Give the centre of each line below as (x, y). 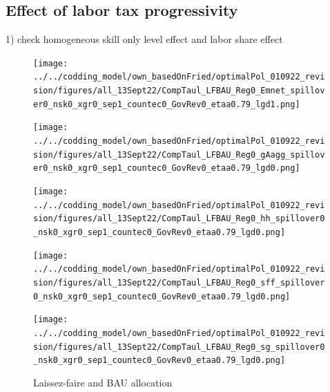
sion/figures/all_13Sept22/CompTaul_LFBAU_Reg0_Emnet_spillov (179, 91)
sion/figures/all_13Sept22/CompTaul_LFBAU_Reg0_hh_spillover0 (179, 219)
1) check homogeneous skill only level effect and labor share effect (144, 39)
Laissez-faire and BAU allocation (103, 382)
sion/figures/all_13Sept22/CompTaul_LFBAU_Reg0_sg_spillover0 (179, 347)
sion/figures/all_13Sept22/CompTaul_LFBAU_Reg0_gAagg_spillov (179, 155)
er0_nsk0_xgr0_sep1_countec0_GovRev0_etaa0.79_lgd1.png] (167, 104)
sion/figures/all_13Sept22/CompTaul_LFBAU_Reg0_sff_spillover (179, 282)
